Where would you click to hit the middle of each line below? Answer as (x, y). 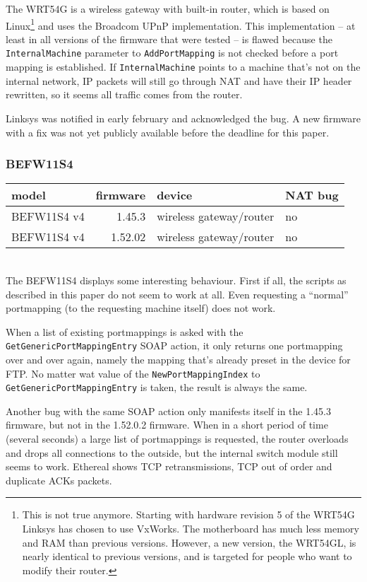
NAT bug (312, 195)
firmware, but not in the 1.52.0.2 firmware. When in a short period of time (167, 425)
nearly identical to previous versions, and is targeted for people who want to (187, 556)
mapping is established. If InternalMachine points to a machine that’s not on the (183, 67)
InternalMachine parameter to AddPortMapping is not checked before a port (172, 53)
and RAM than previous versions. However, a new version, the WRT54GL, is (189, 542)
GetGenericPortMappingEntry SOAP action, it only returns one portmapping (174, 345)
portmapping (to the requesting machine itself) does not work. (141, 308)
